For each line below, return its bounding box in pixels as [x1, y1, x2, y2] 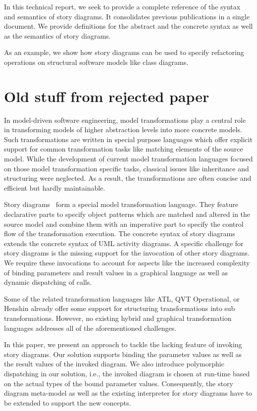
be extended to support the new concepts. [4, 397, 131, 408]
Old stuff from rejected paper [4, 86, 209, 106]
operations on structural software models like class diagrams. [4, 56, 189, 67]
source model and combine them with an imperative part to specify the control [4, 218, 244, 229]
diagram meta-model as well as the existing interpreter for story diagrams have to [4, 388, 253, 398]
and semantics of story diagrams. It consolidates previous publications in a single [4, 11, 250, 21]
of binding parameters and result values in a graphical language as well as [4, 267, 228, 277]
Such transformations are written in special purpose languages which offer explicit [4, 134, 253, 144]
